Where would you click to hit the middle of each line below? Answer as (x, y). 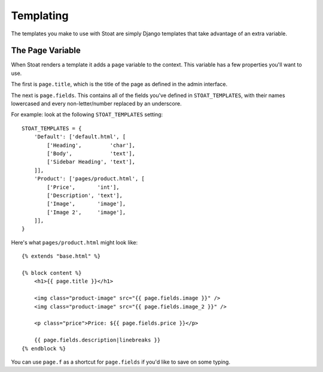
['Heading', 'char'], (91, 145)
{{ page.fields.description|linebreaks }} (97, 340)
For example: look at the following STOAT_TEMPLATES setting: (87, 114)
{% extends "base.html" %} (61, 256)
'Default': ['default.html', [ (80, 137)
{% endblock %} (44, 348)
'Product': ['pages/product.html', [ (89, 179)
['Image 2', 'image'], (86, 212)
